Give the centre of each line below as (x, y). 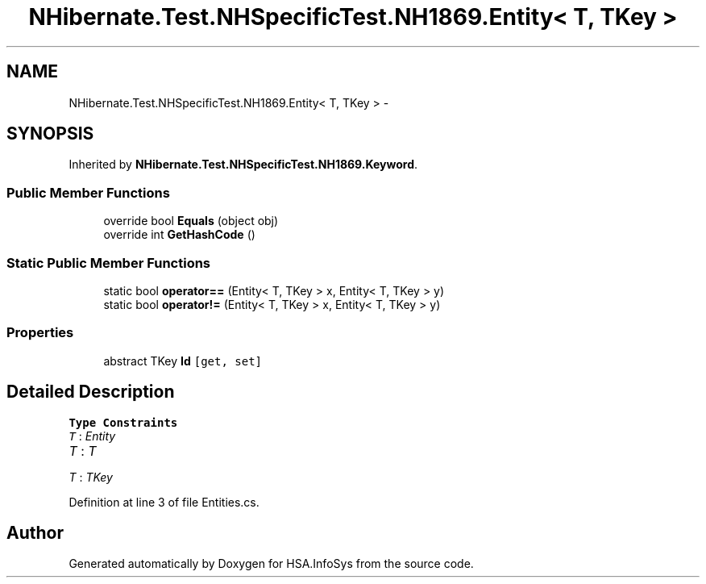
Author (35, 532)
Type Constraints (123, 422)
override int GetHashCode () (179, 235)
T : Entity (92, 436)
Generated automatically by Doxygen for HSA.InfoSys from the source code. (271, 564)
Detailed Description (91, 392)
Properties (40, 333)
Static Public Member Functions (109, 263)
